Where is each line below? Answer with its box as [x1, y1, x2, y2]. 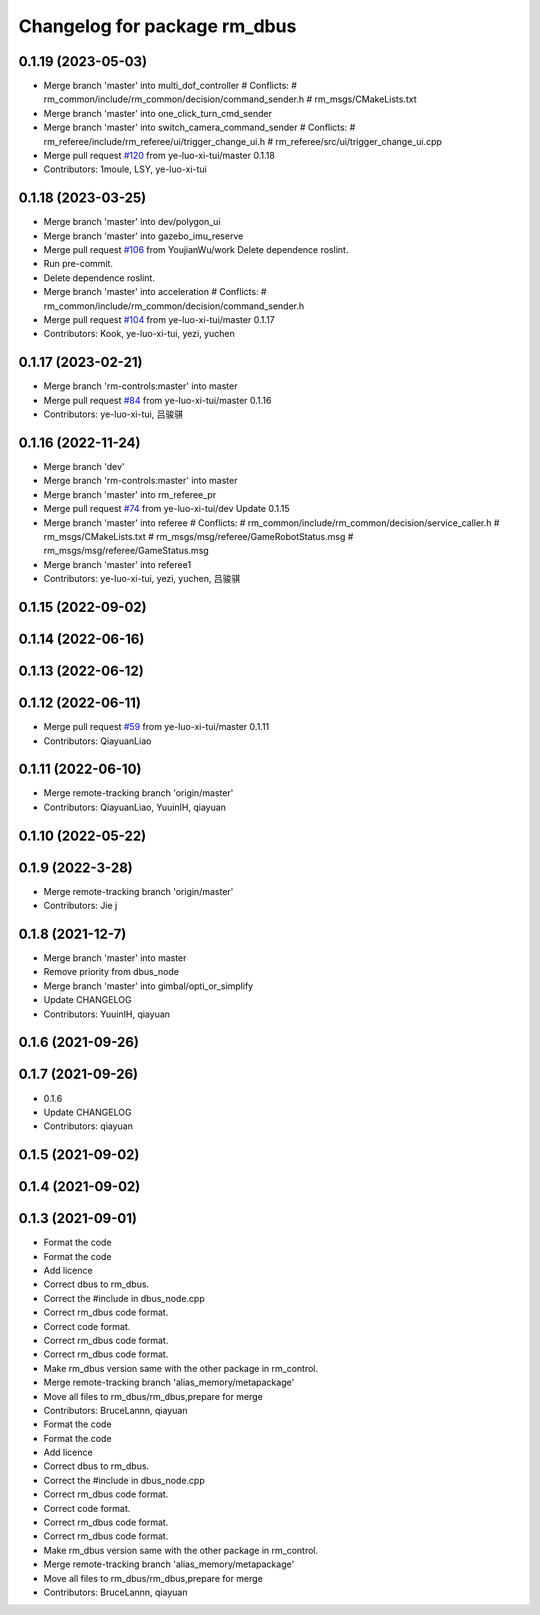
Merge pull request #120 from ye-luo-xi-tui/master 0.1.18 [43, 150, 275, 162]
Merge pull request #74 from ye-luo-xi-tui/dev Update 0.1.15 [43, 503, 290, 515]
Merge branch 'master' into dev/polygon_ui [43, 216, 221, 228]
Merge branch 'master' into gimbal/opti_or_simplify [43, 980, 254, 992]
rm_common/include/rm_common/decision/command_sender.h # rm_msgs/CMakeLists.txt [43, 93, 417, 105]
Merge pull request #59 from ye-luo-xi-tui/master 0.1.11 [43, 721, 270, 733]
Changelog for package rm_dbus [18, 15, 297, 37]
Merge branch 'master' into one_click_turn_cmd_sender [43, 107, 272, 119]
